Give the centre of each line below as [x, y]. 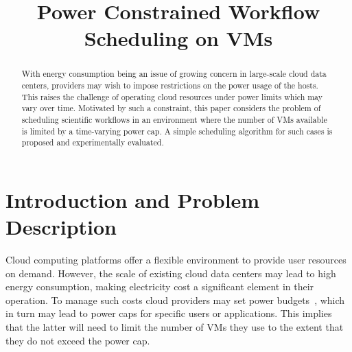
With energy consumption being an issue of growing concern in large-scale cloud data [174, 74]
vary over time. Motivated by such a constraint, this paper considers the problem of [171, 108]
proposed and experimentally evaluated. [93, 142]
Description [61, 227]
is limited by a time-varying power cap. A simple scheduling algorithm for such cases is [177, 131]
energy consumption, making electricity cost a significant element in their [160, 286]
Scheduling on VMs [178, 38]
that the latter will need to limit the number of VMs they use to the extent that [175, 327]
